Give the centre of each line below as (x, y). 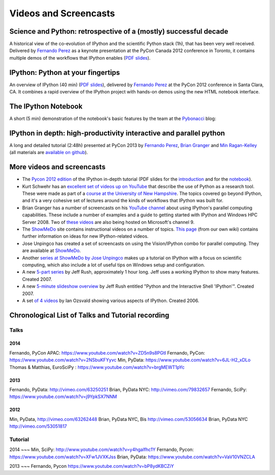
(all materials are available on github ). (49, 153)
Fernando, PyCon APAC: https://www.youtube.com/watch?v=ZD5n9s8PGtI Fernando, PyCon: (107, 353)
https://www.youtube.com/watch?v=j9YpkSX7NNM (63, 397)
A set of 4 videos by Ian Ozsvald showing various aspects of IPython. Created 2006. (111, 301)
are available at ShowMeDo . (51, 251)
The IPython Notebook (46, 106)
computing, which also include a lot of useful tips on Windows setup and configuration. (114, 265)
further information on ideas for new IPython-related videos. (85, 236)
